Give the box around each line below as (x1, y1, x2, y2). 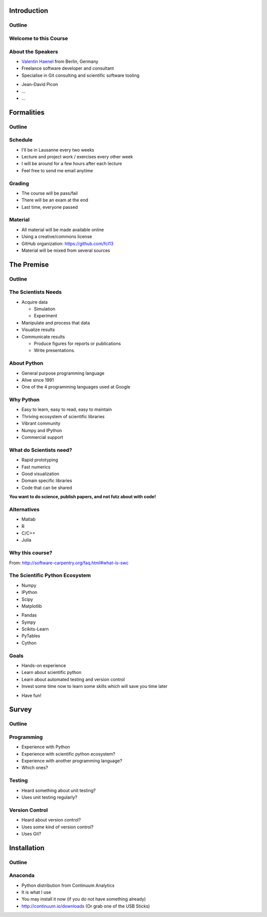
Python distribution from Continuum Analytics (21, 882, 115, 888)
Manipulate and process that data (21, 320, 90, 326)
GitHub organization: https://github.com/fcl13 (21, 241, 114, 246)
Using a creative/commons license (21, 234, 92, 240)
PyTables (21, 633, 41, 639)
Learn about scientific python (21, 670, 82, 676)
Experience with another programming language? (21, 758, 123, 764)
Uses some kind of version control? (21, 824, 94, 830)
